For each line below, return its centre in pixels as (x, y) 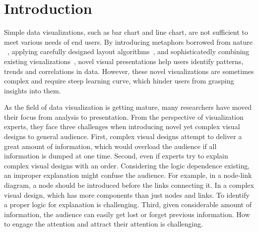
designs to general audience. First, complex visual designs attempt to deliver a (123, 136)
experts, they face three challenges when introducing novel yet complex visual (122, 126)
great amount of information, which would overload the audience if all (110, 146)
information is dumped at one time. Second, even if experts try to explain (116, 156)
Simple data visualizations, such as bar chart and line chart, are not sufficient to (126, 32)
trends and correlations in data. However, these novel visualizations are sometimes (129, 71)
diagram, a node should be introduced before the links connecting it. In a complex (129, 185)
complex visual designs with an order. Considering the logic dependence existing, (127, 165)
